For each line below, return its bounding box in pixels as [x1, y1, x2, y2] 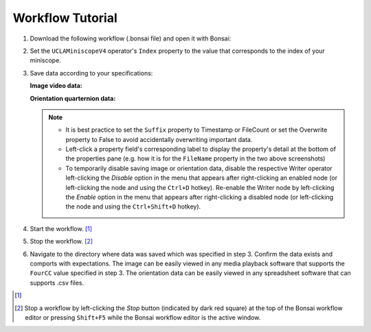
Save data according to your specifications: [30, 69, 153, 77]
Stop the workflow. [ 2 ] [30, 237, 93, 246]
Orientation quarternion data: [30, 94, 116, 102]
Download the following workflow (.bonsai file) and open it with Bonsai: [30, 34, 232, 43]
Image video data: [30, 82, 82, 90]
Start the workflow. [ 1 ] [30, 224, 93, 233]
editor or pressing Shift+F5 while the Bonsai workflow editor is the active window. [25, 313, 261, 322]
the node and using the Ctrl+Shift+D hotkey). [65, 202, 201, 211]
